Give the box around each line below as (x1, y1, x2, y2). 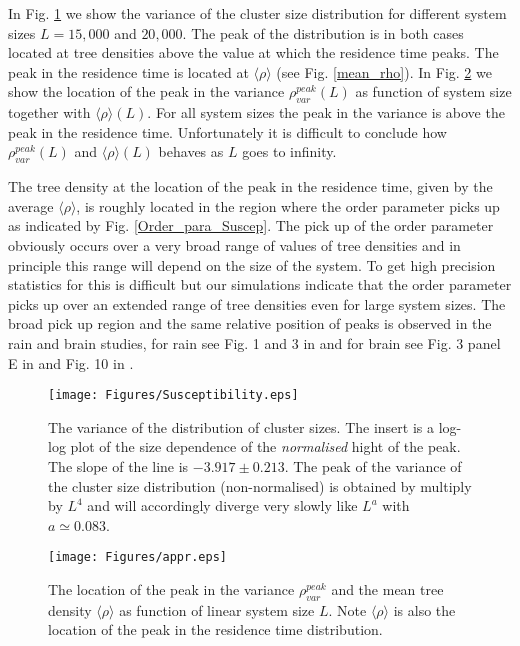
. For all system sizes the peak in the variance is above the (147, 102, 505, 123)
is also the (393, 599, 456, 620)
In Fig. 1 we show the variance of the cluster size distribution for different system (8, 3, 507, 23)
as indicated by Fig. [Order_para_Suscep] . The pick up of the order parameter (8, 215, 494, 236)
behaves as (158, 141, 224, 162)
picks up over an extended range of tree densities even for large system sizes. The (8, 293, 506, 314)
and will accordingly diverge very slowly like (87, 495, 358, 516)
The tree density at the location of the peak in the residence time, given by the (8, 176, 493, 197)
